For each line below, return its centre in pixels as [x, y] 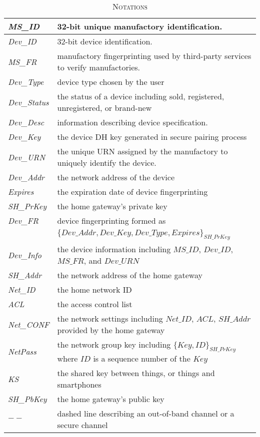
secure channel [82, 425]
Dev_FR [23, 220]
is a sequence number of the [142, 359]
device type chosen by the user [111, 82]
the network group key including [114, 345]
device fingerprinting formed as [111, 220]
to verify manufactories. [99, 67]
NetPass [22, 352]
